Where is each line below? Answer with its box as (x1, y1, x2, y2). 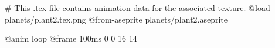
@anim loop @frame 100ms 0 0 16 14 (5, 32, 137, 45)
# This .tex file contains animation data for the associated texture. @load (5, 2, 270, 13)
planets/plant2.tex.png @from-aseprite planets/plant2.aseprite (5, 13, 228, 25)
